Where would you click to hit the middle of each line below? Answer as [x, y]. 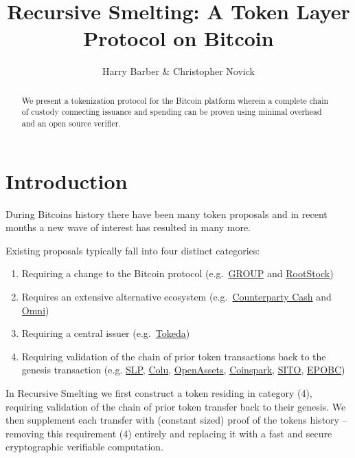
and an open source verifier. [71, 123]
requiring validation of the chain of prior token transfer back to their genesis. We [176, 406]
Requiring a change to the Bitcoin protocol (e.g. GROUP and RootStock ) [177, 273]
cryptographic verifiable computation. [84, 447]
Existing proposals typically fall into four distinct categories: [133, 250]
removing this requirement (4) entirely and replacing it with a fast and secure [169, 433]
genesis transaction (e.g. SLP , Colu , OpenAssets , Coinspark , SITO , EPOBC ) [183, 370]
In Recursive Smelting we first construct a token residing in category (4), [159, 392]
